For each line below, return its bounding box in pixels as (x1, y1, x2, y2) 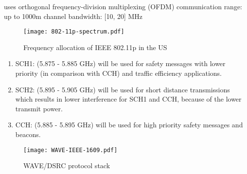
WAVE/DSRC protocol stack (23, 160, 110, 171)
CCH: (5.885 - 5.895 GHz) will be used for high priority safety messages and (15, 120, 243, 130)
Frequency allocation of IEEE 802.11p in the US (23, 42, 167, 52)
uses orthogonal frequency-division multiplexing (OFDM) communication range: (4, 1, 243, 11)
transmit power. (15, 103, 63, 113)
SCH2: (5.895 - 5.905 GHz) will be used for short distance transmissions (15, 84, 230, 94)
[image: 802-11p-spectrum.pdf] (23, 28, 124, 35)
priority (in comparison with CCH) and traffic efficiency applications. (15, 68, 222, 78)
